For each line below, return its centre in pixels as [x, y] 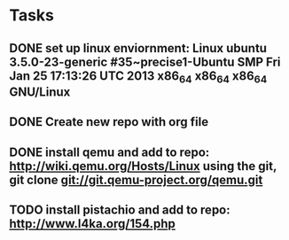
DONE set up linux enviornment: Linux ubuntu [138, 48]
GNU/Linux [40, 92]
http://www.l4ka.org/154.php [92, 224]
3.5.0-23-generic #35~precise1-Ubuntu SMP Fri [145, 62]
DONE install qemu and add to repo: [109, 152]
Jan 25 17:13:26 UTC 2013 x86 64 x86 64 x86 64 [138, 77]
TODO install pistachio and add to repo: [120, 209]
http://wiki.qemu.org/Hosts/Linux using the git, [143, 166]
